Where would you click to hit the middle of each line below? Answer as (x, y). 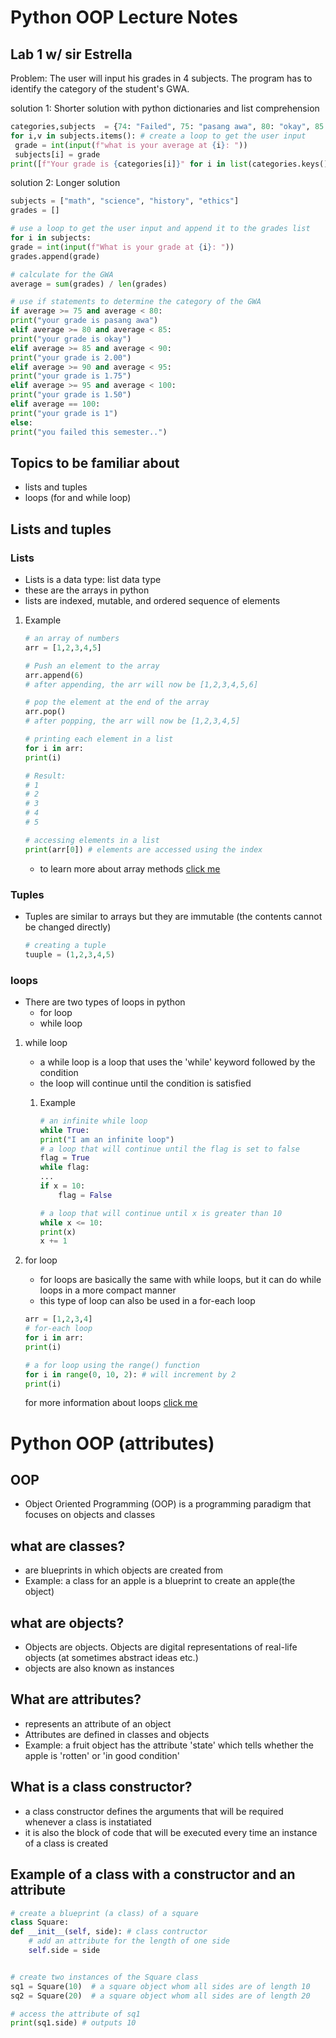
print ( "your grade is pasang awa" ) (84, 321)
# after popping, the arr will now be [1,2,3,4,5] (132, 721)
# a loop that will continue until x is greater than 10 (161, 1213)
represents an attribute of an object (98, 1723)
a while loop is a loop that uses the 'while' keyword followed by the (177, 1062)
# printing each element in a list (99, 739)
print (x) (58, 1232)
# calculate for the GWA (62, 274)
